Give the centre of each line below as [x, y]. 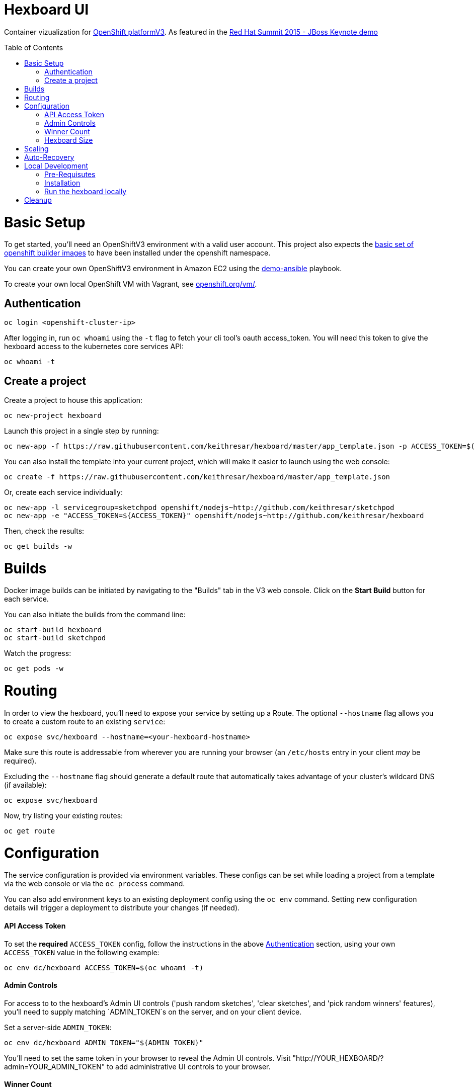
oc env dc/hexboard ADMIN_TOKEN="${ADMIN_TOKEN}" [104, 1042]
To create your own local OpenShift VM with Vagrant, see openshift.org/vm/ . [131, 284]
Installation [62, 183]
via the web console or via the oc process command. [95, 884]
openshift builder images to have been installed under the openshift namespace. [137, 253]
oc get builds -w [38, 546]
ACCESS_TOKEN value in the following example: [82, 952]
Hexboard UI [46, 10]
